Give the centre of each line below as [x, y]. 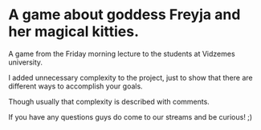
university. [25, 62]
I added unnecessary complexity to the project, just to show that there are [130, 77]
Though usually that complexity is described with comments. [109, 101]
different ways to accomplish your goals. [75, 86]
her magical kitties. [73, 32]
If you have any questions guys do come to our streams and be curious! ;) [130, 116]
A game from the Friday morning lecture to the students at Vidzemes [122, 53]
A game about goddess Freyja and [124, 15]
